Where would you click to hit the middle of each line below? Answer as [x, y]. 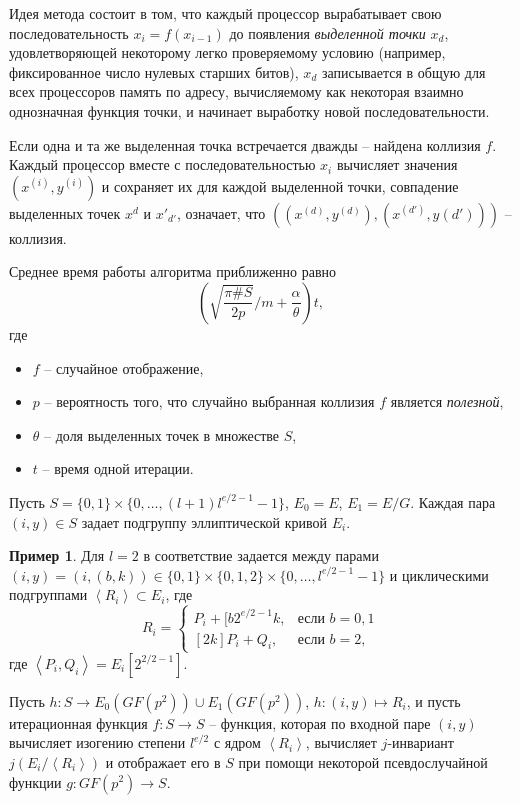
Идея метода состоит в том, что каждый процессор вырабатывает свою [225, 13]
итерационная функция [78, 722]
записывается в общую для [403, 71]
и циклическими [439, 574]
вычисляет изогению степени [97, 742]
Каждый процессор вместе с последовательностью [162, 164]
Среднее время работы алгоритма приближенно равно [173, 271]
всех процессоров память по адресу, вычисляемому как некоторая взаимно [236, 91]
